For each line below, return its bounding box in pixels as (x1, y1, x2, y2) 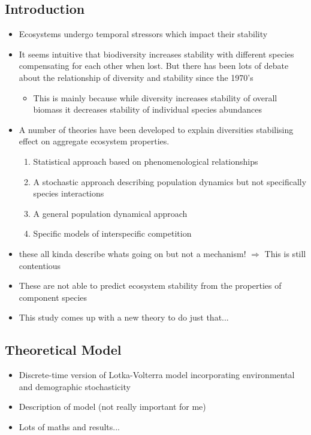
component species (19, 291, 87, 303)
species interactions (33, 187, 104, 200)
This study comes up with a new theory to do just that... (19, 311, 229, 324)
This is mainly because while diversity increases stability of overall (33, 91, 277, 104)
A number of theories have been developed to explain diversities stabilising (19, 123, 294, 135)
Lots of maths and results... (19, 420, 120, 433)
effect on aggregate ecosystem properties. (19, 135, 170, 147)
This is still (264, 247, 306, 259)
